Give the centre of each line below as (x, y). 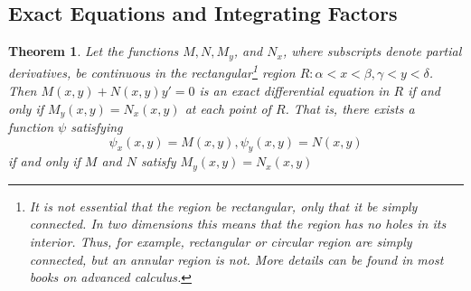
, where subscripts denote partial (372, 51)
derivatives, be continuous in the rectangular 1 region (152, 71)
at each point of (228, 108)
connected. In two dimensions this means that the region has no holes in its (238, 224)
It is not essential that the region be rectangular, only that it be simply (223, 206)
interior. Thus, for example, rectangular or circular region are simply (221, 241)
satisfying (97, 126)
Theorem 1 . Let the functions (94, 51)
